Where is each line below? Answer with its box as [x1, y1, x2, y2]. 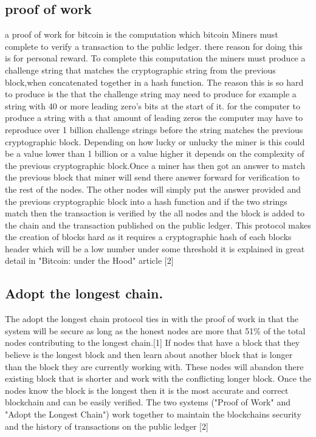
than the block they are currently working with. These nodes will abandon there [5, 360, 304, 373]
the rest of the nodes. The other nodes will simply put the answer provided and [5, 182, 301, 195]
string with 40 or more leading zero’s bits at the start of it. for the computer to [5, 99, 300, 112]
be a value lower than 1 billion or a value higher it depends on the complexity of [5, 147, 304, 160]
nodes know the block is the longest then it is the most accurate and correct [5, 384, 289, 396]
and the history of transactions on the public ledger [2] [5, 419, 208, 432]
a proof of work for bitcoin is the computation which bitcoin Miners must [5, 28, 278, 41]
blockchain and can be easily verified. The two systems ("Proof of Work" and [5, 396, 290, 408]
